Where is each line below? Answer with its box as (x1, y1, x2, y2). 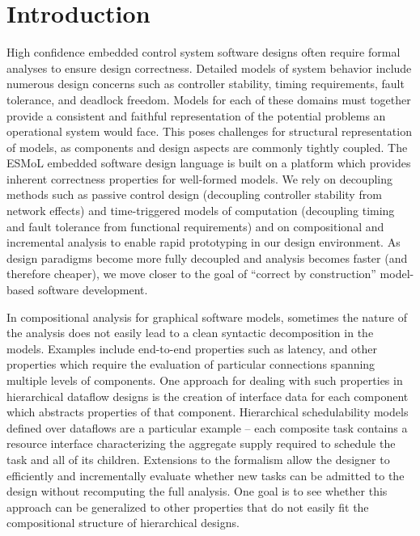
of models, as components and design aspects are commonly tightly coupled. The (6, 138, 408, 155)
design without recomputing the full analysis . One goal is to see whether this (6, 483, 388, 500)
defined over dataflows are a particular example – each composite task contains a (6, 419, 408, 436)
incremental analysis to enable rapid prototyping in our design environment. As (6, 234, 401, 251)
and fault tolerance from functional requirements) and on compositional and (6, 217, 384, 234)
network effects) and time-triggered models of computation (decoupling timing (6, 202, 395, 219)
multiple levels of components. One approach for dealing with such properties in (6, 372, 403, 388)
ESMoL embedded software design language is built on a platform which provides (6, 154, 411, 171)
